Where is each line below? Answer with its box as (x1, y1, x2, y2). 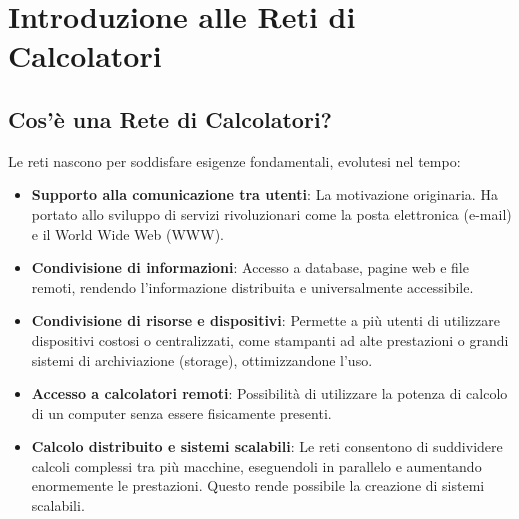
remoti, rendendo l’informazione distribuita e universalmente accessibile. (31, 276, 474, 297)
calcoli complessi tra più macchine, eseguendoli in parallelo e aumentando (31, 455, 482, 476)
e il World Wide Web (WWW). (31, 223, 224, 244)
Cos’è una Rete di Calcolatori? (8, 103, 332, 134)
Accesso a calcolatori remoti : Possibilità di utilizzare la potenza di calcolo (31, 383, 508, 404)
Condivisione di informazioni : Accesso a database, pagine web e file (31, 257, 469, 278)
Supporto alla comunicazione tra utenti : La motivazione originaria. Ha (31, 184, 498, 205)
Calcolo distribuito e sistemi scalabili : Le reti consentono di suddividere (31, 436, 503, 457)
